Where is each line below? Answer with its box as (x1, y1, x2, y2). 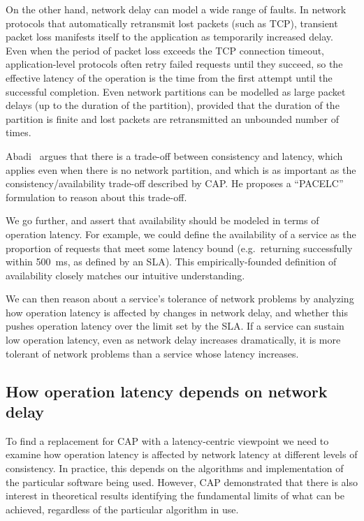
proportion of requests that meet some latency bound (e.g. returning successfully (6, 240, 353, 255)
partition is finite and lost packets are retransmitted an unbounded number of (6, 111, 339, 126)
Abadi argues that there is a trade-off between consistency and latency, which (6, 148, 343, 163)
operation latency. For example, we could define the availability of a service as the (6, 226, 356, 241)
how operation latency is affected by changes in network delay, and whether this (6, 304, 348, 319)
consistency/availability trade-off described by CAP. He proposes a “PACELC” (6, 176, 344, 191)
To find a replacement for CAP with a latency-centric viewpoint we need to (6, 433, 329, 448)
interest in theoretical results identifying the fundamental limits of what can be (6, 488, 345, 503)
